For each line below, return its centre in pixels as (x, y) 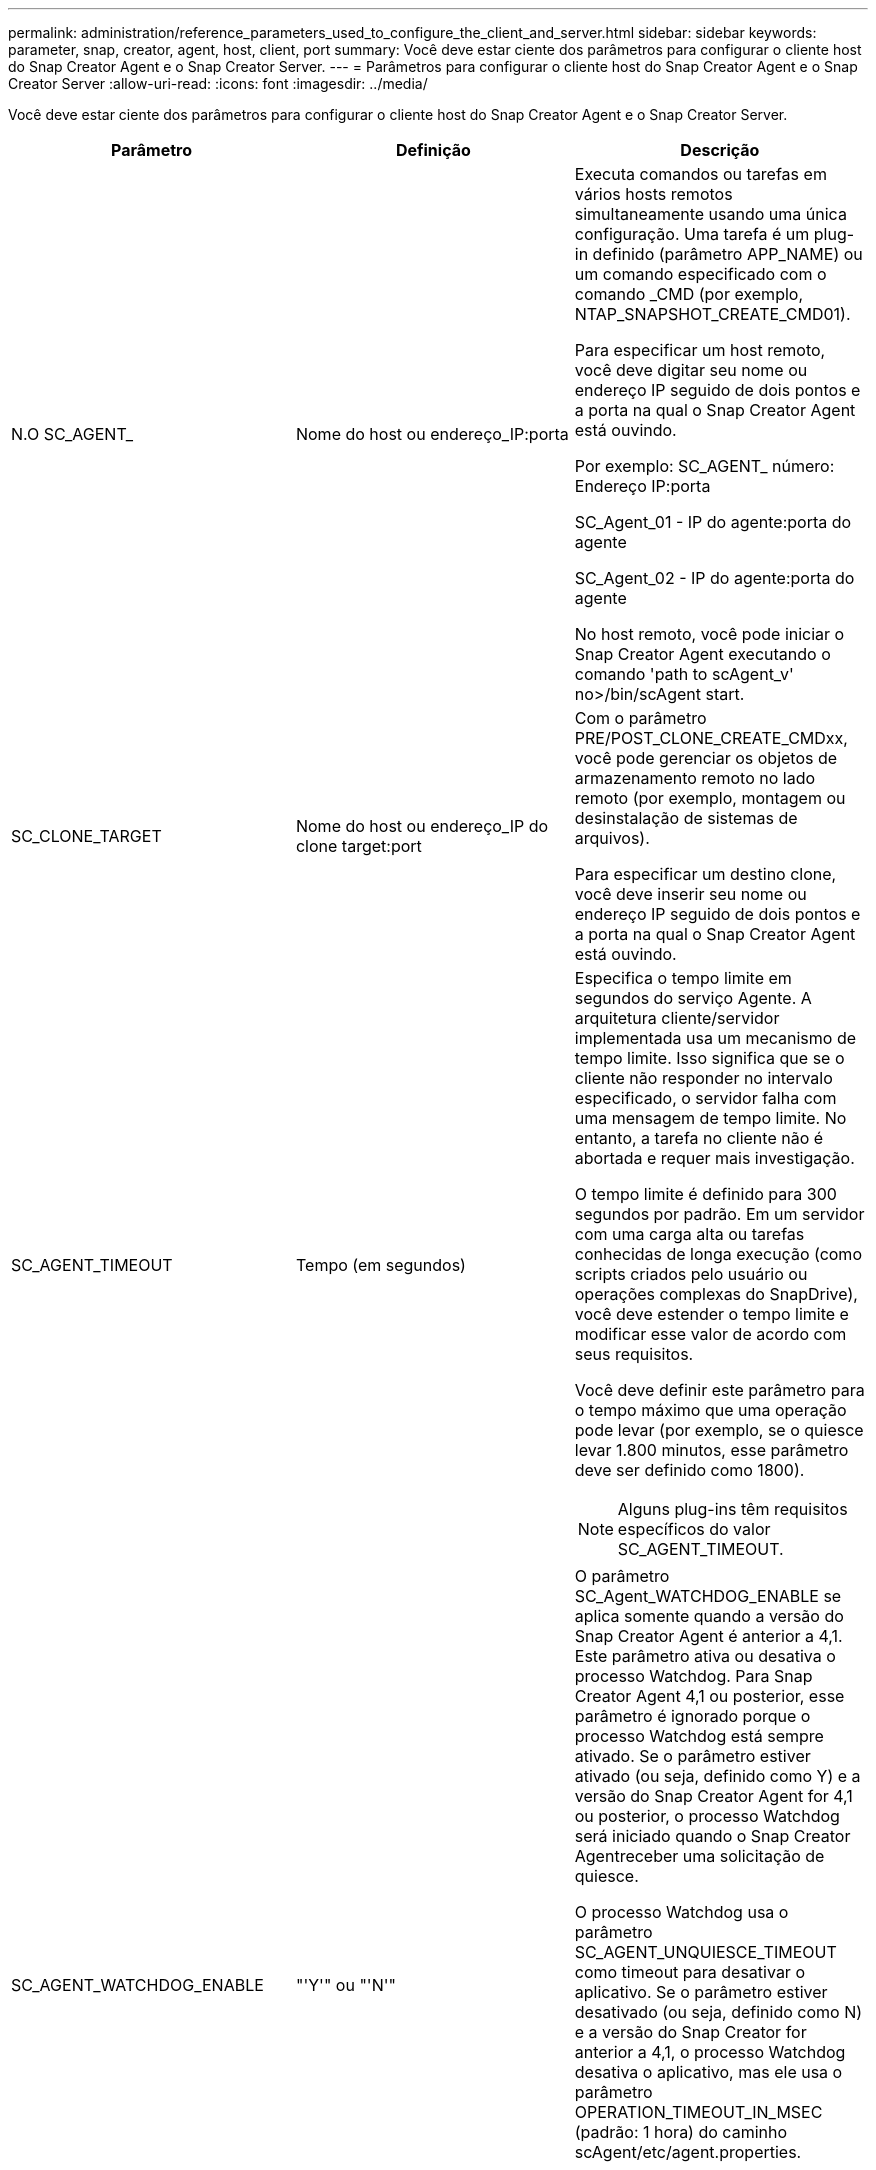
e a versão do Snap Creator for (690, 2032)
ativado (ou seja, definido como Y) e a (717, 1776)
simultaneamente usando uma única (710, 214)
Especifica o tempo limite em (683, 978)
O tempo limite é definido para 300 (705, 1194)
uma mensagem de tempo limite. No (710, 1118)
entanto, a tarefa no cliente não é (699, 1138)
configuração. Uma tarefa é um (692, 234)
